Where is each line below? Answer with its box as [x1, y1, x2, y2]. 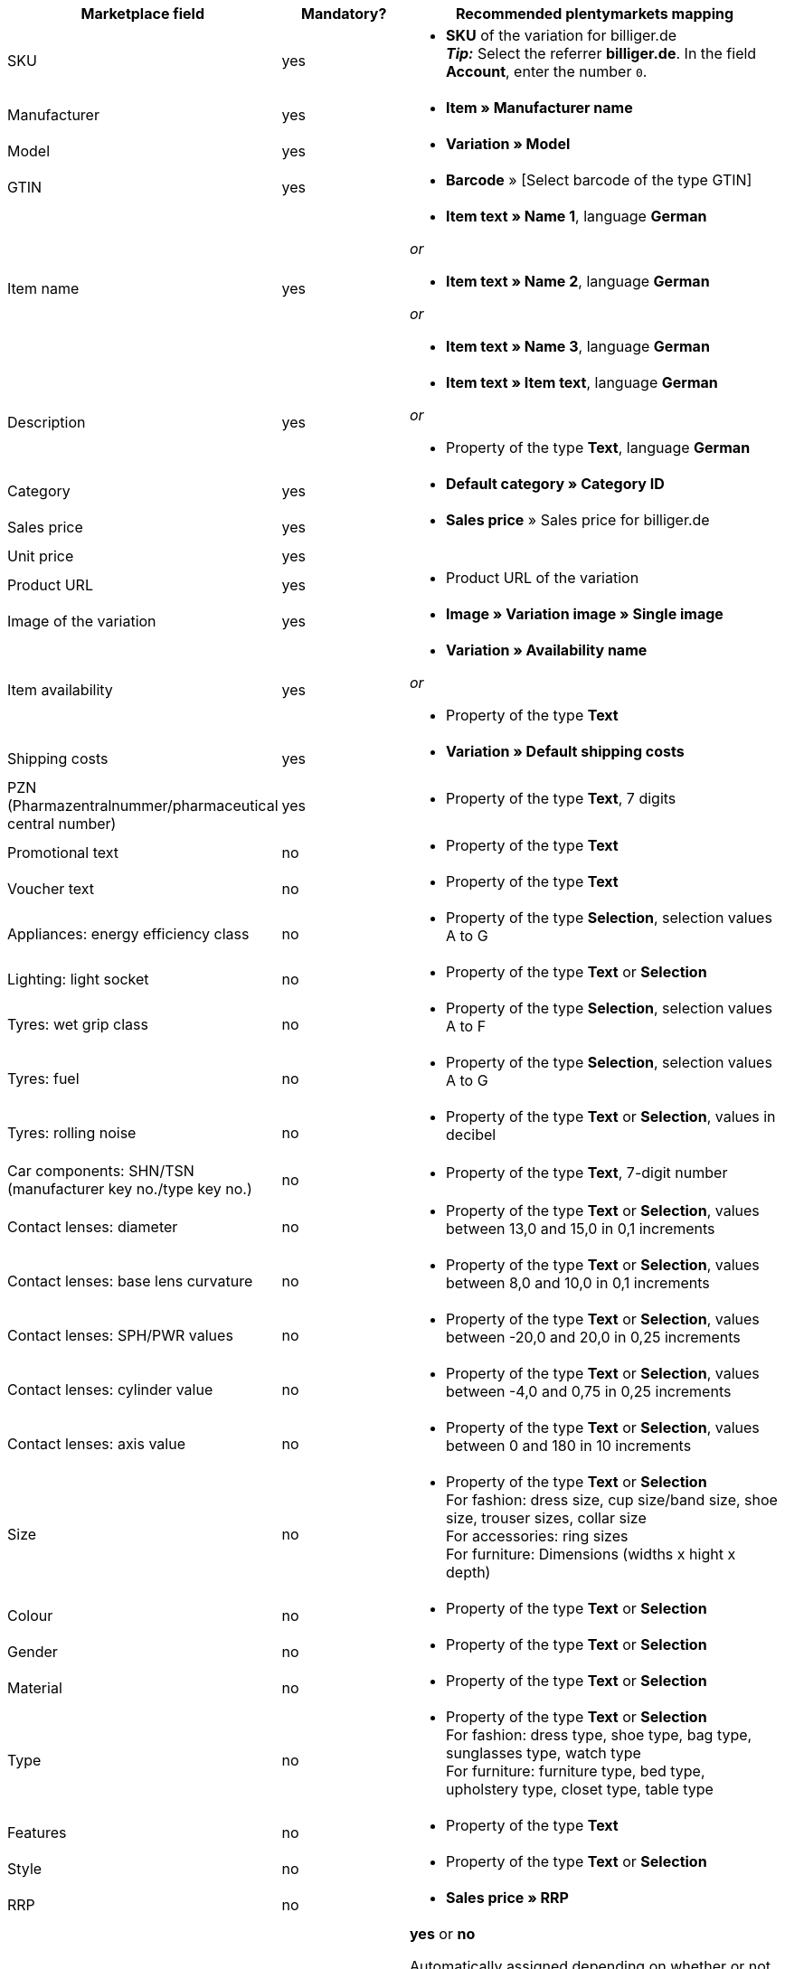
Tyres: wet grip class [7, 1015, 148, 1033]
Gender [7, 1643, 58, 1661]
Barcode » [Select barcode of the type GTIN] [446, 171, 752, 189]
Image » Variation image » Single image [446, 605, 724, 623]
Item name [7, 279, 80, 297]
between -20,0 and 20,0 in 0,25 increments [446, 1328, 741, 1346]
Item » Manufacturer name [446, 99, 633, 117]
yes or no [410, 1925, 476, 1943]
